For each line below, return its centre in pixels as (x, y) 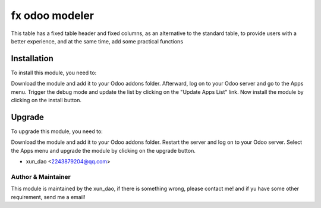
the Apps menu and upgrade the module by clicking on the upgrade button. (103, 150)
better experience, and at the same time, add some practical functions (97, 41)
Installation (32, 59)
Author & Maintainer (41, 177)
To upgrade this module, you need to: (57, 131)
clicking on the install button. (46, 100)
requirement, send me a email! (48, 197)
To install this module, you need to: (54, 73)
